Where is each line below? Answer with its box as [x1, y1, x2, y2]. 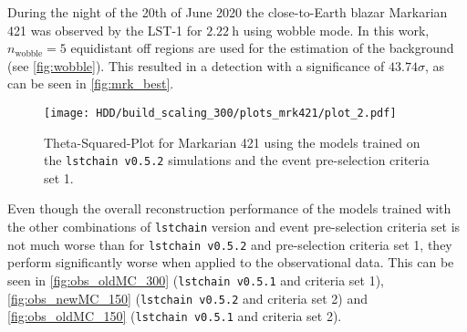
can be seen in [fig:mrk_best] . [7, 74, 174, 93]
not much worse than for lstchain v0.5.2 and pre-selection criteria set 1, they [7, 234, 452, 254]
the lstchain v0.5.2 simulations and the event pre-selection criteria [44, 150, 430, 170]
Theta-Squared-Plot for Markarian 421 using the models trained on [44, 132, 420, 151]
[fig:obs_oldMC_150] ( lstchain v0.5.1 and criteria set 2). [7, 306, 342, 326]
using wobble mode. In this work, [243, 20, 430, 39]
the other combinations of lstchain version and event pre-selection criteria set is [7, 217, 461, 236]
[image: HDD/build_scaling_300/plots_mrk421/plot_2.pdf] [44, 106, 397, 119]
